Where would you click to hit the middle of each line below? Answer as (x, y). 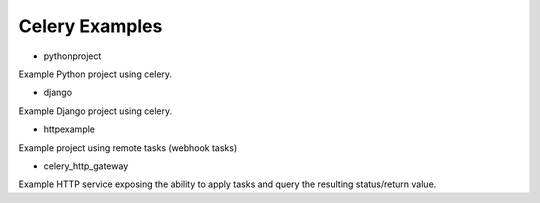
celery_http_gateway (86, 166)
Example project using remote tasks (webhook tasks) (128, 147)
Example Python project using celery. (95, 74)
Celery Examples (90, 26)
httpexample (69, 129)
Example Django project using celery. (95, 111)
